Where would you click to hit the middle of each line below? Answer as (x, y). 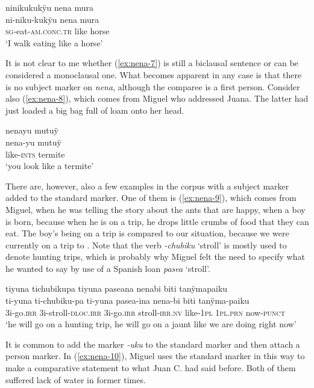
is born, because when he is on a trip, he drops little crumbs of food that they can (157, 221)
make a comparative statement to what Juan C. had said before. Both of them (151, 368)
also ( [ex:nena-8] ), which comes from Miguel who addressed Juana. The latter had (157, 98)
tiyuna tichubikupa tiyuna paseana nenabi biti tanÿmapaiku (117, 288)
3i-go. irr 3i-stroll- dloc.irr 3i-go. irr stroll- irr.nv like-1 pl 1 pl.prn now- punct (146, 312)
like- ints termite (35, 154)
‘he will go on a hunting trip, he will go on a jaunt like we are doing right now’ (151, 324)
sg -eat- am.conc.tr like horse (58, 31)
